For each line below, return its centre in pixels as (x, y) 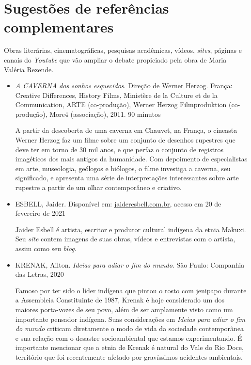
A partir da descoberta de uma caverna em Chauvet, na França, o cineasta (126, 130)
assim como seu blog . (46, 248)
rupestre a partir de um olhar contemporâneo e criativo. (98, 187)
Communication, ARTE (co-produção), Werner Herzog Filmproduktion (121, 104)
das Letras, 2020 (39, 274)
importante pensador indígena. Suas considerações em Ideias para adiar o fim (130, 319)
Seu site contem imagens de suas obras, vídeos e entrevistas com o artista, (125, 239)
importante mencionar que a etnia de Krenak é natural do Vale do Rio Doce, (129, 347)
